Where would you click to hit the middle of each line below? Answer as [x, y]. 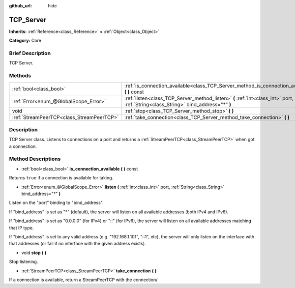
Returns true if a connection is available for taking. [61, 178]
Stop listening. [24, 262]
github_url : [20, 6]
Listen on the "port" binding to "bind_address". [56, 203]
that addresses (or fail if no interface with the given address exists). [77, 244]
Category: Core [25, 41]
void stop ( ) [34, 253]
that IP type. [21, 228]
